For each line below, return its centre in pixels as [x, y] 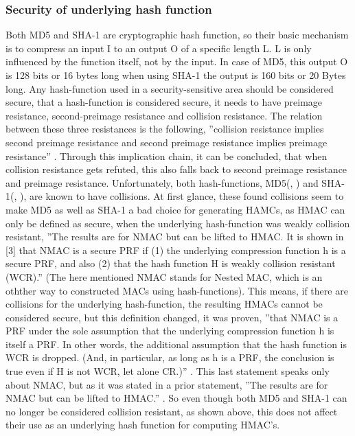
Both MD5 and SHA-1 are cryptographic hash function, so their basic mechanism [177, 35]
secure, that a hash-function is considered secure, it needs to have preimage [164, 102]
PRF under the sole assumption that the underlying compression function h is [170, 331]
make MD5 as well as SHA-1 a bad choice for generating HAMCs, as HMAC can [175, 209]
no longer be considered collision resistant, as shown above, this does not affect [172, 411]
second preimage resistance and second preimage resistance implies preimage [167, 142]
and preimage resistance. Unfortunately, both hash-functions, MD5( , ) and [162, 182]
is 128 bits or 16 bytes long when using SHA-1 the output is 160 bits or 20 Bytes [176, 75]
